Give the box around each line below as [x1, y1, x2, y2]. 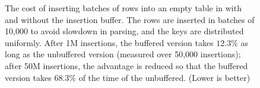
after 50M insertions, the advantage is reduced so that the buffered [5, 59, 248, 71]
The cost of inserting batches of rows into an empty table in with [5, 2, 242, 14]
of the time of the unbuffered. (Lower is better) [78, 71, 251, 83]
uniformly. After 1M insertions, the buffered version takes [5, 36, 214, 48]
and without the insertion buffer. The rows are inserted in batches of [5, 13, 255, 25]
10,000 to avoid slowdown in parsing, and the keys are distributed [5, 25, 244, 37]
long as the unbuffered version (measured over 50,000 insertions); [5, 48, 241, 60]
